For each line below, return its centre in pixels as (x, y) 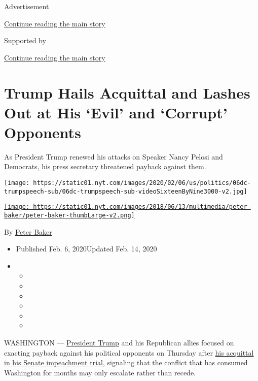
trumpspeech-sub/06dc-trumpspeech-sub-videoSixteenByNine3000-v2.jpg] (126, 191)
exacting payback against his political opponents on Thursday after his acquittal (129, 352)
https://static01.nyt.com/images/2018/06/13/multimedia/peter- (142, 207)
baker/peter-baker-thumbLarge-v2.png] (69, 216)
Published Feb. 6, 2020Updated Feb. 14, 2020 (86, 249)
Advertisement (27, 6)
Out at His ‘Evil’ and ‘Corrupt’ (116, 112)
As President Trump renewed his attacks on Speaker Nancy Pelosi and (114, 156)
